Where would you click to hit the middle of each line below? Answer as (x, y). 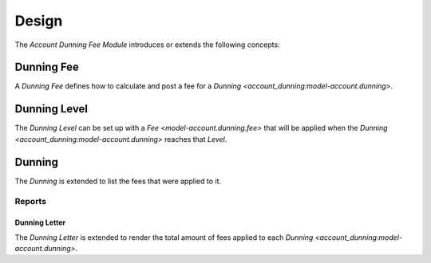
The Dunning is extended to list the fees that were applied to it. (118, 181)
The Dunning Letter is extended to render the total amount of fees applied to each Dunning (164, 237)
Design (39, 21)
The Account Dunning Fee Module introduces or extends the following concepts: (147, 45)
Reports (31, 202)
